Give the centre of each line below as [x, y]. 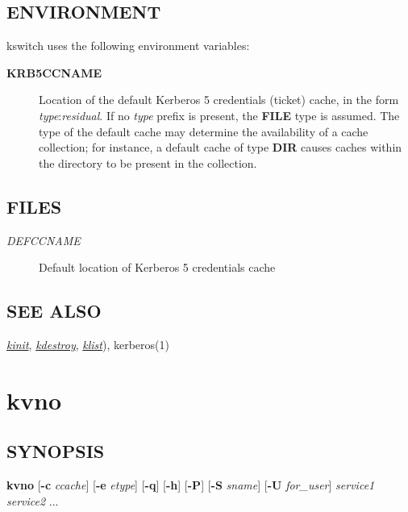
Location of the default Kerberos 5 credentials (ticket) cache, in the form [219, 100]
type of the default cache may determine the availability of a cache [204, 131]
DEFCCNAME [44, 240]
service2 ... [33, 500]
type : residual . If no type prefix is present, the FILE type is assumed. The [219, 115]
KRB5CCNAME [54, 72]
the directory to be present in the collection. [148, 162]
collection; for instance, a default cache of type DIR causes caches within [221, 147]
